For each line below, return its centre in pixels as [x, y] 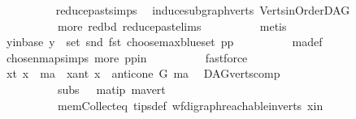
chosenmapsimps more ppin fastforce [127, 57]
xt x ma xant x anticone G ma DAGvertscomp [143, 73]
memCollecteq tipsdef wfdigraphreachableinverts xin [190, 105]
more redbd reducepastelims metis [172, 25]
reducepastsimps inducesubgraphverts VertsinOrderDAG [203, 10]
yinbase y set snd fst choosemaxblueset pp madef [164, 42]
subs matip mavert [111, 89]
